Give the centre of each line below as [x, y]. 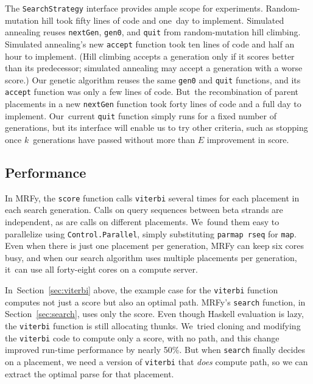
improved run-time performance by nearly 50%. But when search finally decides [155, 350]
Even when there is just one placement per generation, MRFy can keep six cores [155, 246]
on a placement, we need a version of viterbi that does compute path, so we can [156, 361]
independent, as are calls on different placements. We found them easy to [142, 222]
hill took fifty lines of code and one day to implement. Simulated [163, 20]
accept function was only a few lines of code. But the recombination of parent [152, 92]
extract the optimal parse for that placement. [90, 373]
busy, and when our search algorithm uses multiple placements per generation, [151, 257]
